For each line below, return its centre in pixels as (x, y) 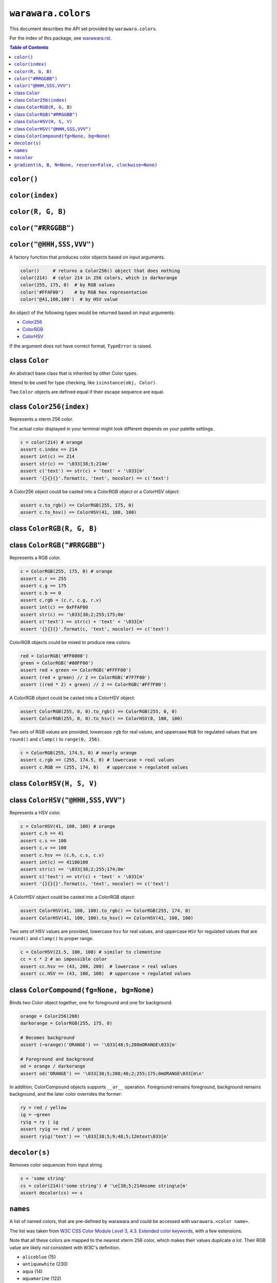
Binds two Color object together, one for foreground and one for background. (91, 1002)
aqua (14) (33, 1271)
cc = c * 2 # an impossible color (64, 959)
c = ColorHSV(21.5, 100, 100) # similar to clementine (91, 952)
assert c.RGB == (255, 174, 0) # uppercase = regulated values (104, 767)
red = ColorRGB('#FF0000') (54, 656)
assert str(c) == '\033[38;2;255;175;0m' (73, 614)
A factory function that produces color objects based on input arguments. (87, 257)
